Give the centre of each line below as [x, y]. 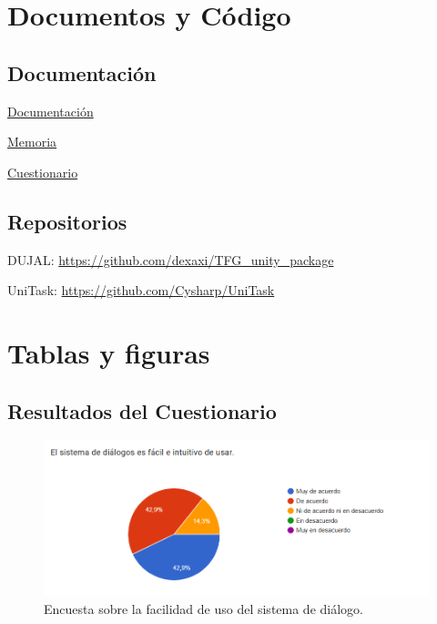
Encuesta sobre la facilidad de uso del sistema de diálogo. [203, 608]
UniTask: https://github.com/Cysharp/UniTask [141, 290]
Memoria [32, 142]
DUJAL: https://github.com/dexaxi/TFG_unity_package [171, 259]
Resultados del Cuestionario [142, 410]
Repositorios [67, 221]
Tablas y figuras [109, 352]
